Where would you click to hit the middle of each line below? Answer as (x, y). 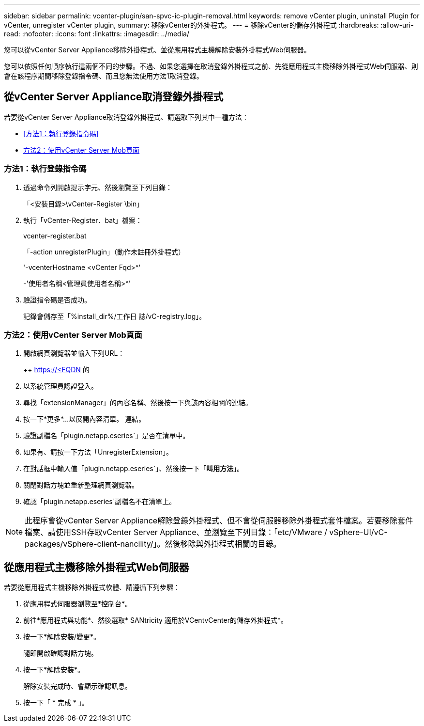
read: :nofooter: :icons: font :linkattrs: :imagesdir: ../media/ (97, 34)
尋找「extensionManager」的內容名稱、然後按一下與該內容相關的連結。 (138, 403)
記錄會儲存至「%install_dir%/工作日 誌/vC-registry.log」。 (115, 316)
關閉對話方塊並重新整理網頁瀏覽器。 (81, 485)
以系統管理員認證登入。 (61, 386)
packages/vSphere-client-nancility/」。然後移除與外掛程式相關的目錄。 (153, 544)
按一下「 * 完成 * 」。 (56, 703)
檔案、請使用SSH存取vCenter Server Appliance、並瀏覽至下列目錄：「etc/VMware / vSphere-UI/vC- (206, 532)
